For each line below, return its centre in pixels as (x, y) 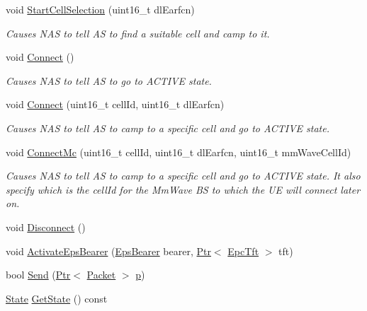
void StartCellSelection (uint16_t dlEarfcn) (100, 9)
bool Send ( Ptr (38, 275)
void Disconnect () (46, 227)
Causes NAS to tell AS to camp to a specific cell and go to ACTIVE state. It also (183, 176)
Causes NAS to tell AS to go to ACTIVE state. (109, 80)
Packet (101, 275)
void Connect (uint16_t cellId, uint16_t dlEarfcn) (115, 104)
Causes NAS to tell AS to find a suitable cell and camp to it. (138, 33)
